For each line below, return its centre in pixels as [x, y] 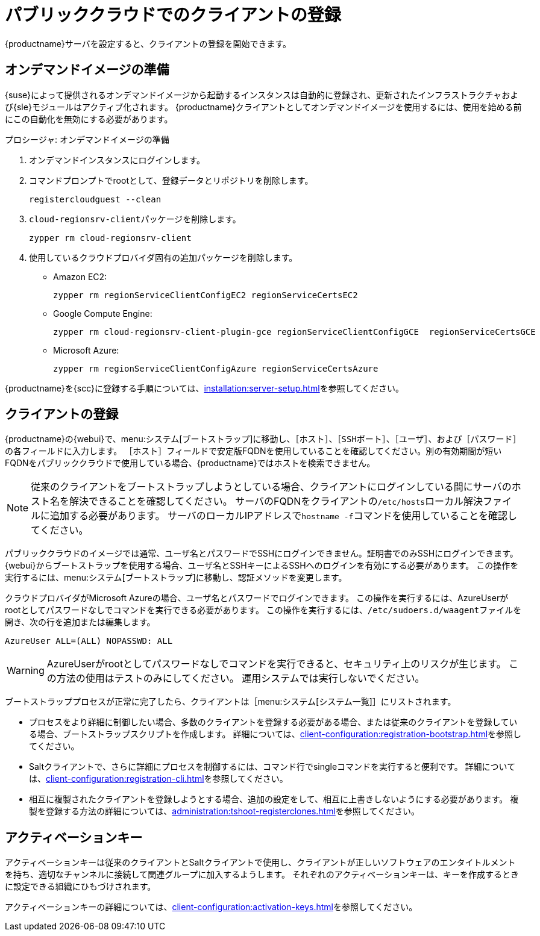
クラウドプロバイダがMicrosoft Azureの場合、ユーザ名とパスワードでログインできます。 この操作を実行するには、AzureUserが [257, 598]
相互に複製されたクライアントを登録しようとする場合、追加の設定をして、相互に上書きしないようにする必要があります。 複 [274, 799]
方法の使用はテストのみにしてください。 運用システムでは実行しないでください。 [240, 679]
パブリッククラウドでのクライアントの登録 [173, 15]
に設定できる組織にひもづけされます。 [80, 887]
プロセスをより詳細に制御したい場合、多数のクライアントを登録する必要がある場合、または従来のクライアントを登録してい [273, 722]
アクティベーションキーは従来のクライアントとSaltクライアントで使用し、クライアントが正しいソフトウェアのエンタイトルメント [260, 863]
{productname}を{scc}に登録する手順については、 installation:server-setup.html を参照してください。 [204, 388]
